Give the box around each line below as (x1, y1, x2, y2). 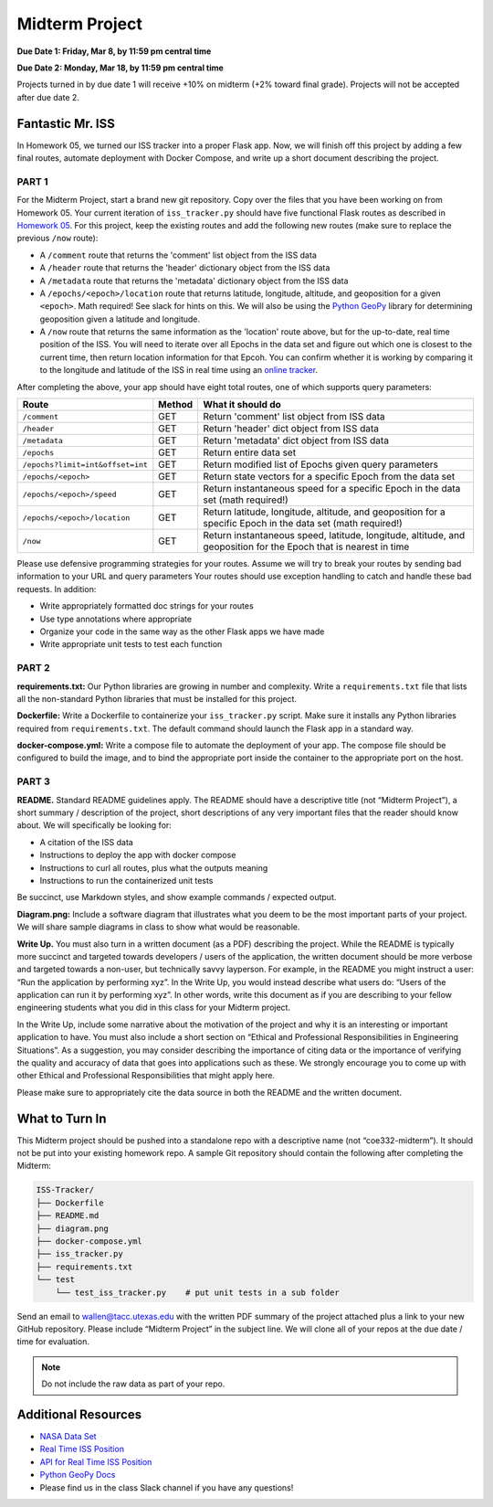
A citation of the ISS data (39, 836, 134, 847)
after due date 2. (16, 91, 79, 102)
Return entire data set (203, 446, 297, 459)
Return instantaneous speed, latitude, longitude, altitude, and (203, 529, 466, 542)
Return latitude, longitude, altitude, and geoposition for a (203, 505, 446, 518)
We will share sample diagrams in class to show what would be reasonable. (16, 921, 300, 932)
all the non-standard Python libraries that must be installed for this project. (16, 693, 297, 704)
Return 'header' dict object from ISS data (203, 422, 379, 435)
